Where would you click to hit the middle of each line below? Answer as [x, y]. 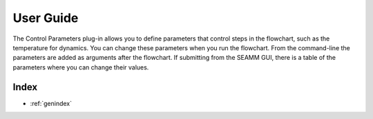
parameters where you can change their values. [81, 67]
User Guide [46, 18]
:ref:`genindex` [51, 103]
